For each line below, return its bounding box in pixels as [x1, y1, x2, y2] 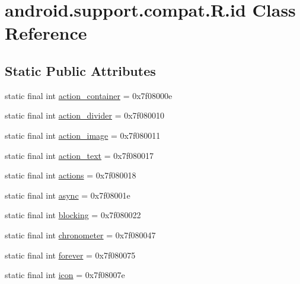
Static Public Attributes [5, 61, 156, 79]
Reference [5, 21, 87, 45]
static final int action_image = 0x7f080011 [5, 129, 161, 141]
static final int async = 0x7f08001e [5, 189, 130, 201]
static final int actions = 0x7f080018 [5, 169, 136, 181]
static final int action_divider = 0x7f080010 [5, 109, 164, 122]
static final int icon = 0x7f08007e [5, 269, 125, 281]
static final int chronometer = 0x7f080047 [5, 228, 156, 241]
